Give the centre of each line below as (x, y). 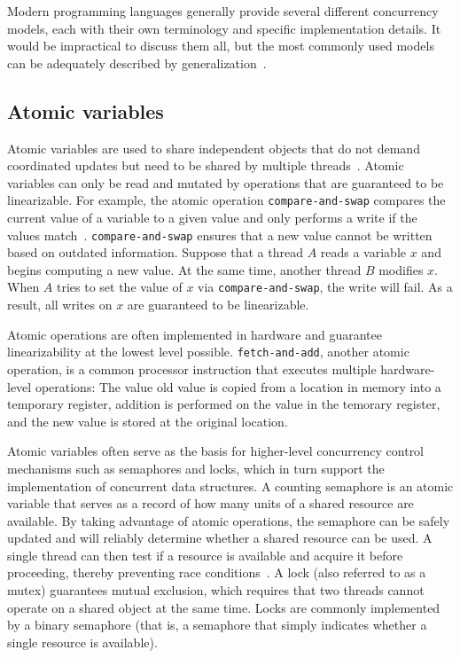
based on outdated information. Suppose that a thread (155, 252)
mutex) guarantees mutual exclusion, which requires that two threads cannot (216, 590)
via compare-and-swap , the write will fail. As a (325, 287)
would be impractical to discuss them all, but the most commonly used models (221, 46)
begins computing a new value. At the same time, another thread (184, 269)
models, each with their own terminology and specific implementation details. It (224, 28)
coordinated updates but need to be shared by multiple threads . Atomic (206, 165)
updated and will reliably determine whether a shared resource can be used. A (220, 538)
